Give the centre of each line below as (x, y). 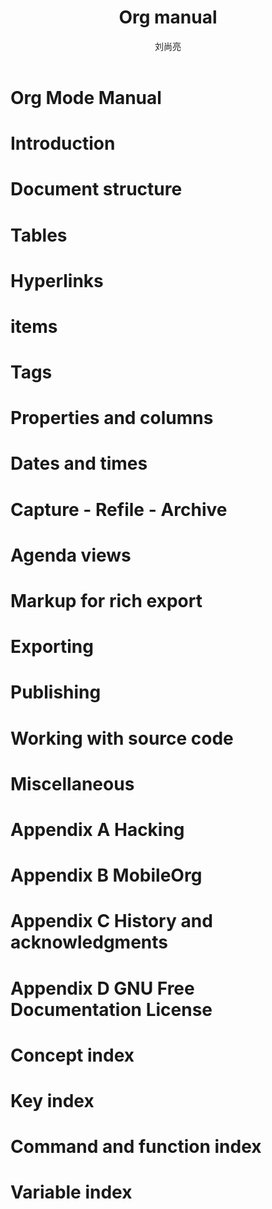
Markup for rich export (106, 601)
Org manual (168, 17)
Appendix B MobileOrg (106, 875)
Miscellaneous (72, 783)
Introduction (63, 143)
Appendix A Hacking (97, 829)
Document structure (96, 189)
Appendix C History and (111, 921)
